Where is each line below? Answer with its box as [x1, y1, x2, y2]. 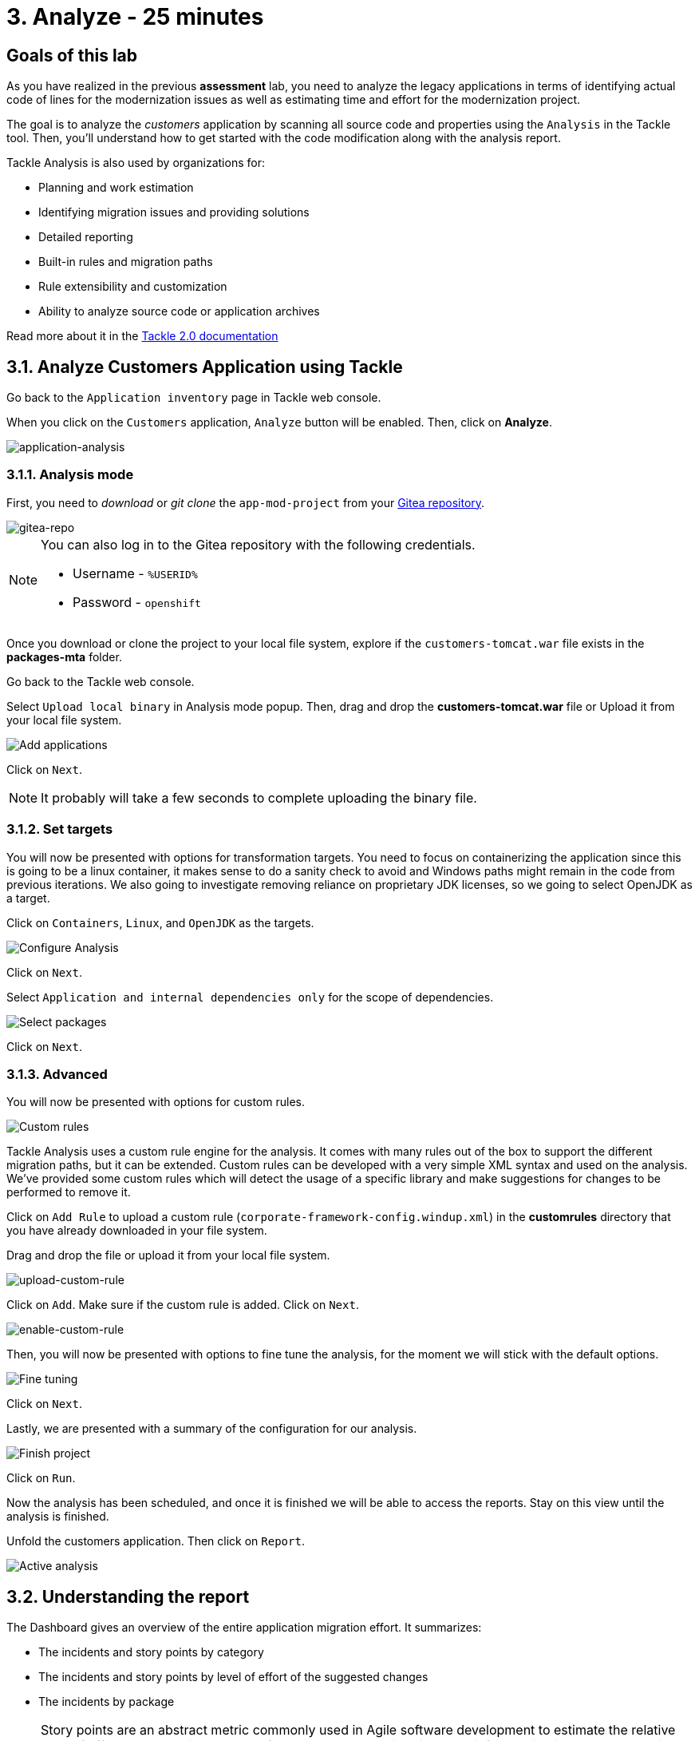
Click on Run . [6, 1471, 76, 1485]
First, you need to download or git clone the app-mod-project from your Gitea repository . [6, 495, 485, 510]
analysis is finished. [6, 1509, 109, 1524]
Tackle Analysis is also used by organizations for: [6, 156, 265, 170]
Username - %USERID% [73, 565, 198, 581]
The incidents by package [38, 1695, 175, 1709]
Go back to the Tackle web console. [6, 674, 195, 688]
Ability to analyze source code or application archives [38, 304, 320, 319]
